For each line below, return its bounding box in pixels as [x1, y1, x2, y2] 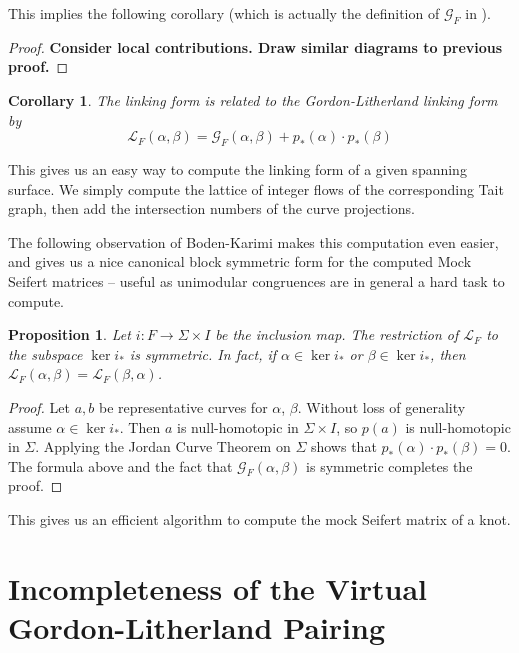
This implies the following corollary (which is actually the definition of [8, 3, 440, 23]
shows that [310, 436, 377, 457]
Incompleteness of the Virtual [8, 567, 428, 608]
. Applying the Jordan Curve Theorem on [35, 436, 291, 457]
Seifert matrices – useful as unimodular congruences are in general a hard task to [8, 270, 505, 291]
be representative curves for [98, 396, 268, 417]
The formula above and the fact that [8, 455, 233, 476]
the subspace [8, 343, 83, 364]
